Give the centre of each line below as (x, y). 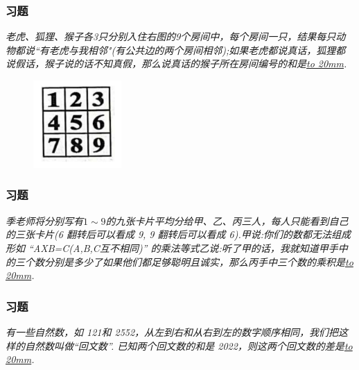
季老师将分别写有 (44, 220)
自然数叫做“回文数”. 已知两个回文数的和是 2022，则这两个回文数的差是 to (189, 345)
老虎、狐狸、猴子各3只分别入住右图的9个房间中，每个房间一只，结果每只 (171, 36)
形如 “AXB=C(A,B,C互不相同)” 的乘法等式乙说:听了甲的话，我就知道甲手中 (177, 247)
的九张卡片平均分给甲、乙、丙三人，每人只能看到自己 (227, 220)
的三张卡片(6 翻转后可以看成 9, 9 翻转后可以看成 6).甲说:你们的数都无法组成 (178, 234)
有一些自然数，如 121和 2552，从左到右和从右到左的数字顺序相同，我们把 (172, 331)
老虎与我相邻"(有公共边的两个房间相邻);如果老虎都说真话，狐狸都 (197, 50)
